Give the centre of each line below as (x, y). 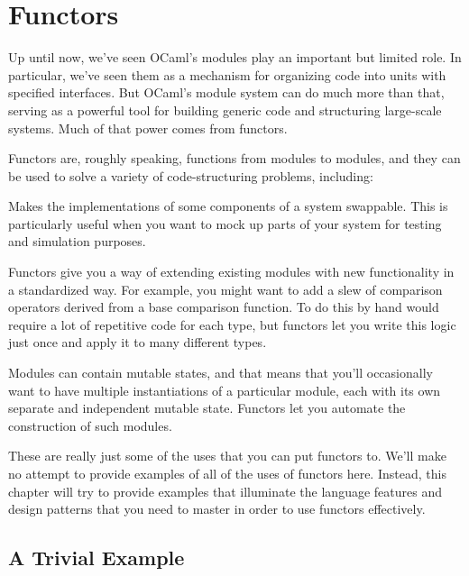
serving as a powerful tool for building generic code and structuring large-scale (225, 110)
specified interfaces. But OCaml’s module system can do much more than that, (226, 92)
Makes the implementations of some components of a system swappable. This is (228, 206)
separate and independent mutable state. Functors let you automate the (207, 408)
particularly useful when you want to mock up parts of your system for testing (225, 223)
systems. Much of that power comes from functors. (148, 128)
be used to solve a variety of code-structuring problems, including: (191, 175)
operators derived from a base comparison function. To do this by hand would (224, 307)
